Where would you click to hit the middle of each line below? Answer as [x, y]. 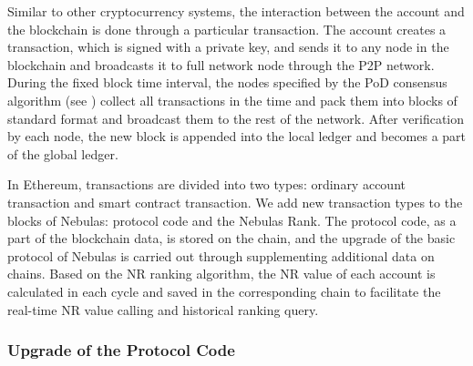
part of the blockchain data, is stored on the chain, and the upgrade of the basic [231, 238]
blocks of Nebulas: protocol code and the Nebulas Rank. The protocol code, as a [232, 220]
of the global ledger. [63, 153]
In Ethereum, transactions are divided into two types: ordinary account [206, 184]
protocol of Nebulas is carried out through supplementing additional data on [221, 255]
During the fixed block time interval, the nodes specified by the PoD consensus [227, 82]
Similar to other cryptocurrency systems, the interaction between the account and [236, 11]
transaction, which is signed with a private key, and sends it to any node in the [228, 47]
